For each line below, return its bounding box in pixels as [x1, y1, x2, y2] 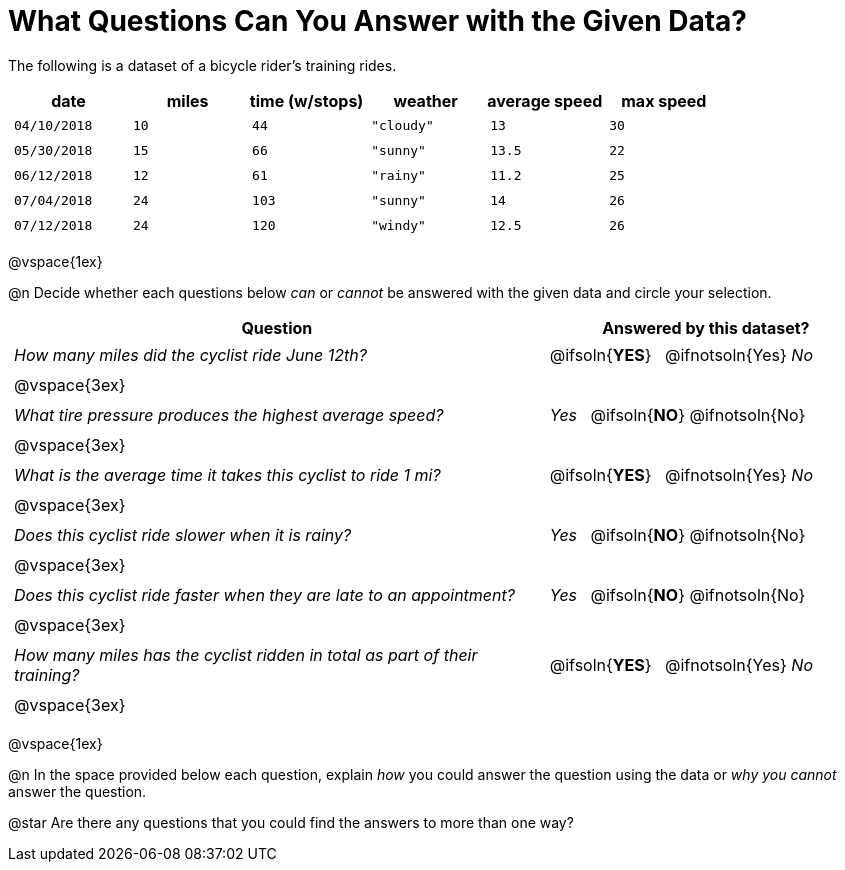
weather [393, 90, 458, 111]
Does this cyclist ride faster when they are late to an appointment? [14, 584, 515, 605]
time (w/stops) [249, 90, 364, 111]
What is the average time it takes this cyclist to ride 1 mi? [14, 464, 441, 485]
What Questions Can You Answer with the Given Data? [8, 4, 748, 38]
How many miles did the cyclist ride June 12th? [14, 344, 367, 365]
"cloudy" [371, 117, 434, 133]
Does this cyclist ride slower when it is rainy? [14, 524, 352, 545]
